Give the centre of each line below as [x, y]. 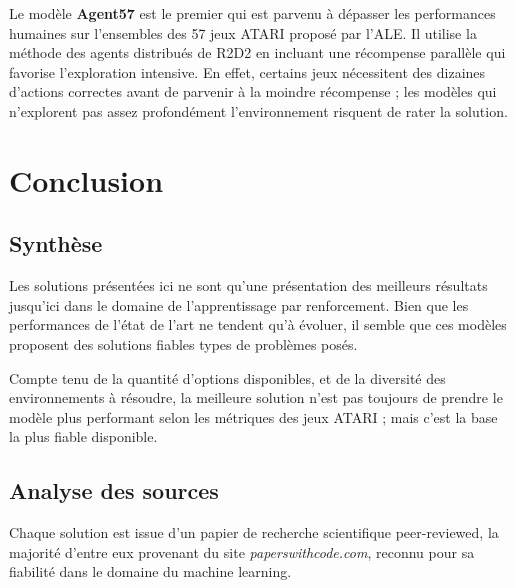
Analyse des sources [114, 490]
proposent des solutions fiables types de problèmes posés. [183, 343]
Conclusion [86, 179]
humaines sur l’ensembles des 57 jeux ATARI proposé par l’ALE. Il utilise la [243, 32]
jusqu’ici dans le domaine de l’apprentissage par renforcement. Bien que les [239, 304]
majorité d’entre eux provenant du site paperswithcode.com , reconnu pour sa [242, 551]
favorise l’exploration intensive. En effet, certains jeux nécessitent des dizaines [247, 71]
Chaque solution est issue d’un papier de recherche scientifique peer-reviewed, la [254, 532]
